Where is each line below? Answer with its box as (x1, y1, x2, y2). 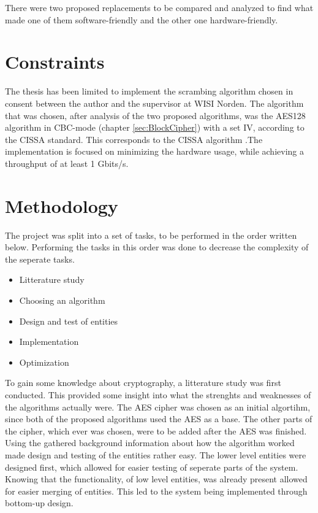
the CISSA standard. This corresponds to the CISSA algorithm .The (5, 133, 263, 145)
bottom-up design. (5, 496, 74, 509)
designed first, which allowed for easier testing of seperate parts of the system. (5, 460, 298, 473)
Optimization (19, 355, 69, 368)
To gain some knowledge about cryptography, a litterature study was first (5, 376, 281, 389)
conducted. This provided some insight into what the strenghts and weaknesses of (5, 388, 311, 401)
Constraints (5, 49, 105, 74)
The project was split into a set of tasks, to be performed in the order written (5, 228, 297, 241)
